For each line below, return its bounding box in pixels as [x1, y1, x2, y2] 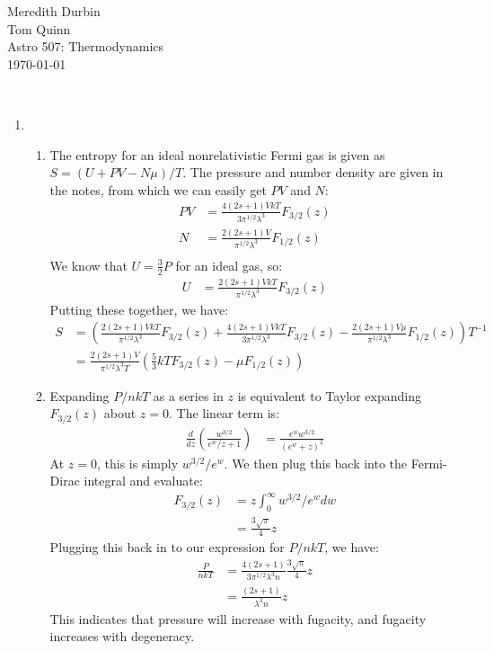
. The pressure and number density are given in [182, 163, 444, 182]
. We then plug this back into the [224, 453, 408, 472]
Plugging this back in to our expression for [49, 538, 285, 557]
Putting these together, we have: [49, 299, 229, 318]
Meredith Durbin [7, 2, 101, 20]
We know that [49, 255, 128, 274]
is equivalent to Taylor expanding [237, 386, 421, 405]
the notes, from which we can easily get [49, 180, 267, 199]
